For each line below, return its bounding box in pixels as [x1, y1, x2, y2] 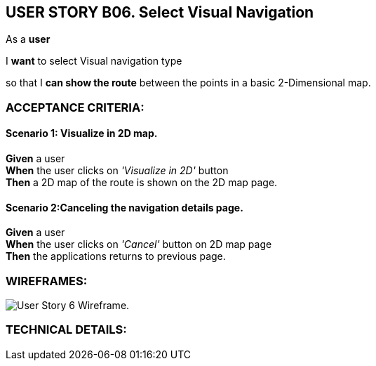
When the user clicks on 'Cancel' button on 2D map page [6, 238, 272, 251]
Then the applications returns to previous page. [6, 250, 226, 263]
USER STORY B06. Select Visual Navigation [6, 4, 314, 21]
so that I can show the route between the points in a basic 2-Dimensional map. [6, 77, 371, 89]
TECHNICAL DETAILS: [6, 322, 127, 337]
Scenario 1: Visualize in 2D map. [6, 127, 158, 140]
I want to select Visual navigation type [6, 55, 182, 67]
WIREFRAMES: [6, 273, 88, 288]
